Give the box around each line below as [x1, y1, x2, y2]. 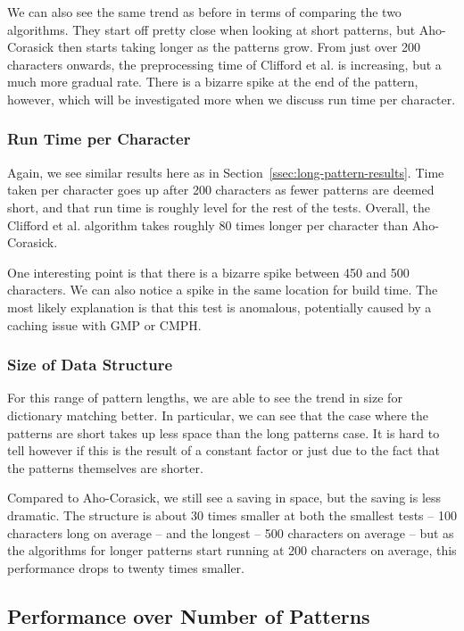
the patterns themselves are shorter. [7, 458, 203, 477]
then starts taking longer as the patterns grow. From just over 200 [57, 37, 420, 56]
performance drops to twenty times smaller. [7, 558, 244, 577]
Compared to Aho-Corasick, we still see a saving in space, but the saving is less [7, 488, 442, 507]
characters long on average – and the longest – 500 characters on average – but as [7, 523, 454, 542]
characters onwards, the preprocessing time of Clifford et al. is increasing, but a [7, 54, 442, 73]
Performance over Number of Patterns [7, 602, 370, 629]
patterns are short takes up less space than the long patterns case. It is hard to [7, 423, 440, 442]
